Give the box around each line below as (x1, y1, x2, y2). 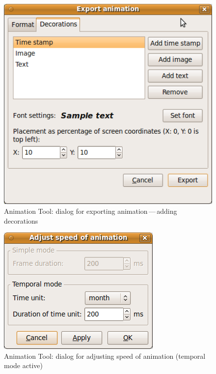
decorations (4, 215, 38, 226)
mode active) (4, 360, 43, 371)
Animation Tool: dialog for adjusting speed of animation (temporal (4, 350, 206, 361)
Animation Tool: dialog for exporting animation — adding (4, 206, 177, 216)
